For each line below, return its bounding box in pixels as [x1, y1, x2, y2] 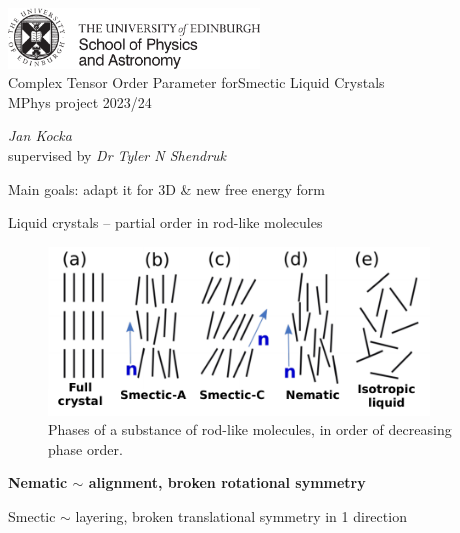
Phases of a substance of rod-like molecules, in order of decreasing [48, 419, 452, 440]
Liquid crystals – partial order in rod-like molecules [8, 212, 323, 233]
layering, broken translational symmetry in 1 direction [75, 505, 407, 526]
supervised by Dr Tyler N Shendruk [8, 145, 227, 165]
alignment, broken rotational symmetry [88, 472, 366, 493]
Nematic [8, 472, 68, 493]
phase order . [48, 438, 123, 459]
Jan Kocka [8, 125, 72, 146]
